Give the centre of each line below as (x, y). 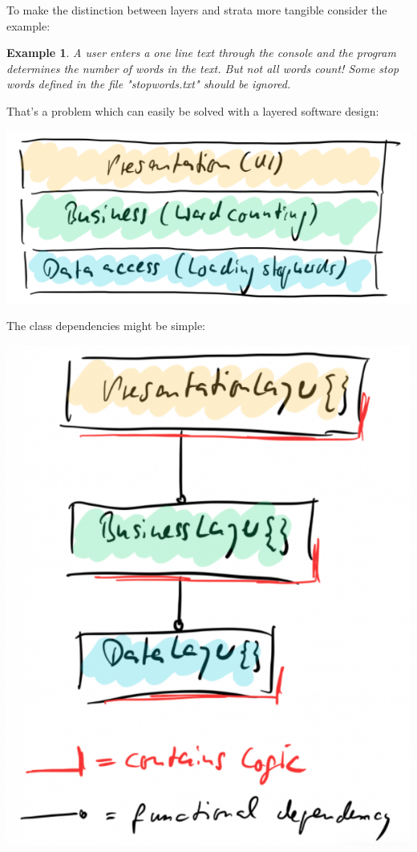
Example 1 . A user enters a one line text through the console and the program (201, 53)
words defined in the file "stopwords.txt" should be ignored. (149, 84)
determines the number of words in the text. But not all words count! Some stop (203, 68)
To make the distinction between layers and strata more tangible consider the (197, 10)
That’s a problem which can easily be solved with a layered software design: (193, 110)
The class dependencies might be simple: (106, 326)
